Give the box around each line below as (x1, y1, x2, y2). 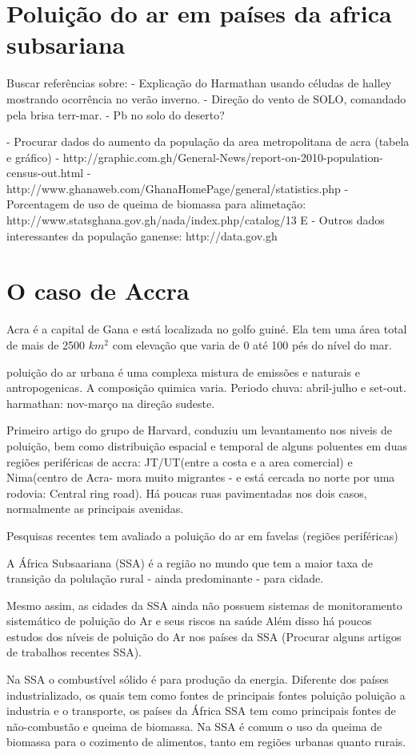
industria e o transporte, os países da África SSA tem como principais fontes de (6, 702, 396, 719)
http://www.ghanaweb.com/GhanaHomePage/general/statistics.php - (6, 180, 349, 196)
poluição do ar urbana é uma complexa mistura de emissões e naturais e (6, 363, 360, 380)
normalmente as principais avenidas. (6, 500, 184, 517)
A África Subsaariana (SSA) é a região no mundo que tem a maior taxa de (6, 554, 373, 571)
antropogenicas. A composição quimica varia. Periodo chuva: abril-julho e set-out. (6, 379, 406, 396)
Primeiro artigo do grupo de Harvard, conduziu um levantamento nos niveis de (6, 422, 393, 438)
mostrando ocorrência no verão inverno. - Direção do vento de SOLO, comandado (6, 90, 406, 107)
